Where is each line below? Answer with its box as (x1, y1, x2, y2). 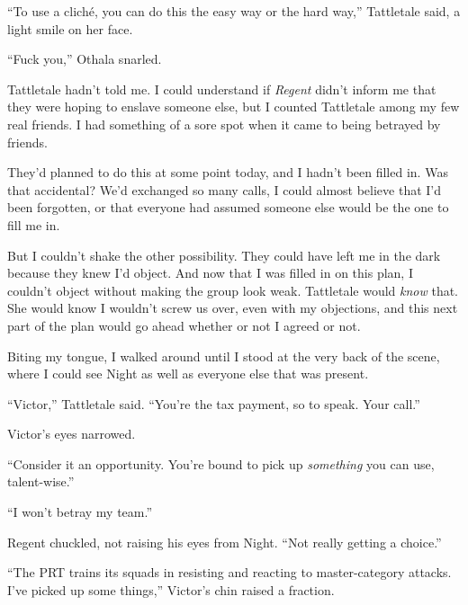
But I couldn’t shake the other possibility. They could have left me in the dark (7, 245, 441, 264)
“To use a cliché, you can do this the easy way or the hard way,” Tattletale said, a (7, 2, 461, 20)
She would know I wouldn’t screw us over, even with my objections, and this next (7, 298, 458, 317)
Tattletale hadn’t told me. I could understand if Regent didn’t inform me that (7, 79, 436, 98)
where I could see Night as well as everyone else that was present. (7, 364, 369, 383)
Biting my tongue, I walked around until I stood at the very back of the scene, (7, 346, 440, 365)
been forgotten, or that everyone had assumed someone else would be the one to (7, 198, 449, 217)
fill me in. (7, 215, 60, 234)
